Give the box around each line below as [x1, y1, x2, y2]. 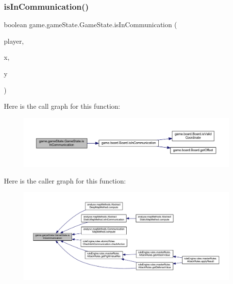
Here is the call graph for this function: [4, 101, 120, 111]
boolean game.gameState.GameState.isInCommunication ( [4, 19, 177, 30]
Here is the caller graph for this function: [4, 175, 126, 185]
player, [4, 35, 24, 46]
